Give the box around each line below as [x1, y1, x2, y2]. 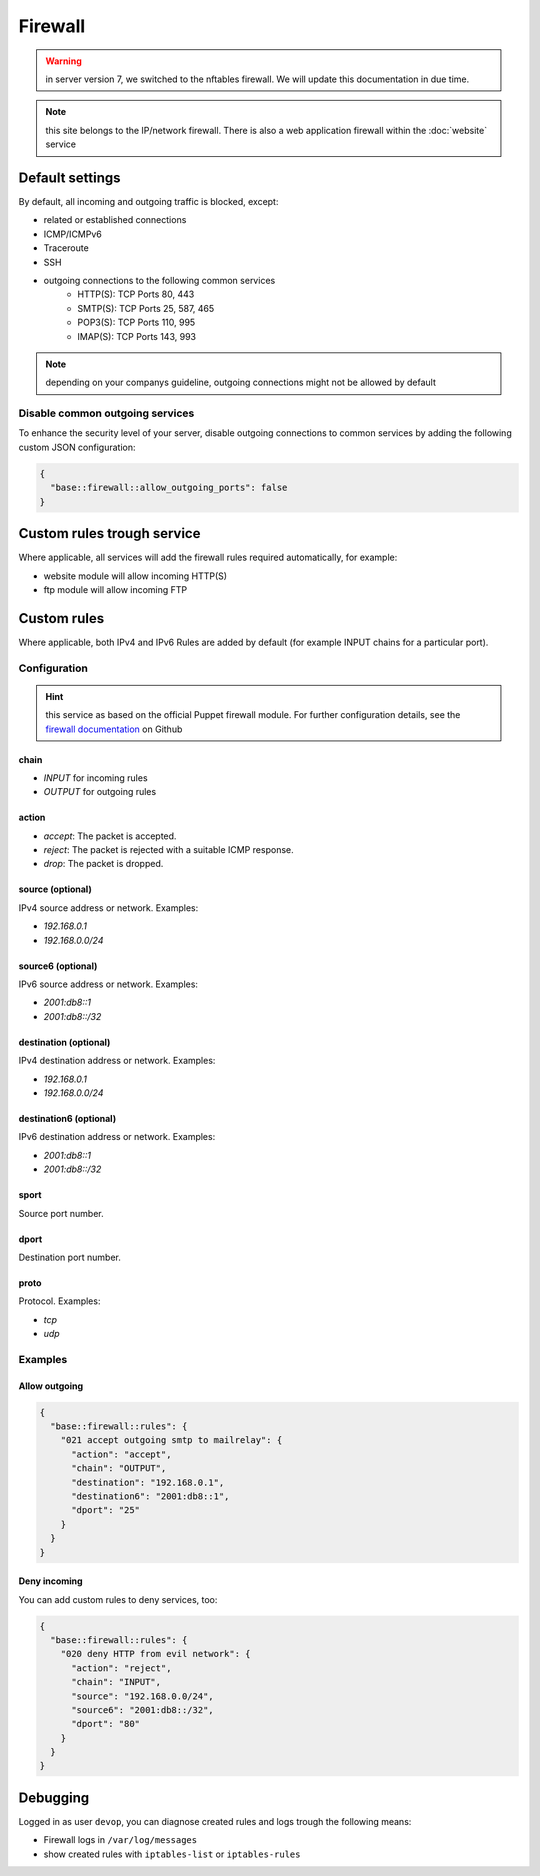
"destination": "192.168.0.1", [71, 1476, 225, 1488]
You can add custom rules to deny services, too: [18, 1593, 218, 1605]
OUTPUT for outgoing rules [43, 786, 157, 798]
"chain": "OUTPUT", [71, 1463, 167, 1474]
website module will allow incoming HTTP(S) [43, 570, 228, 582]
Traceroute [43, 242, 89, 254]
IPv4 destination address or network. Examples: [18, 1055, 216, 1067]
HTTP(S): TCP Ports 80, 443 [77, 288, 195, 300]
